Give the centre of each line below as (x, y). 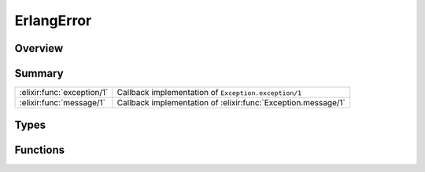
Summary (39, 73)
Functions (40, 150)
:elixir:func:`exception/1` (64, 93)
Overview (39, 48)
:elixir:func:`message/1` (63, 103)
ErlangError (53, 20)
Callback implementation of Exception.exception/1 (209, 93)
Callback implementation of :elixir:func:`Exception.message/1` (231, 103)
